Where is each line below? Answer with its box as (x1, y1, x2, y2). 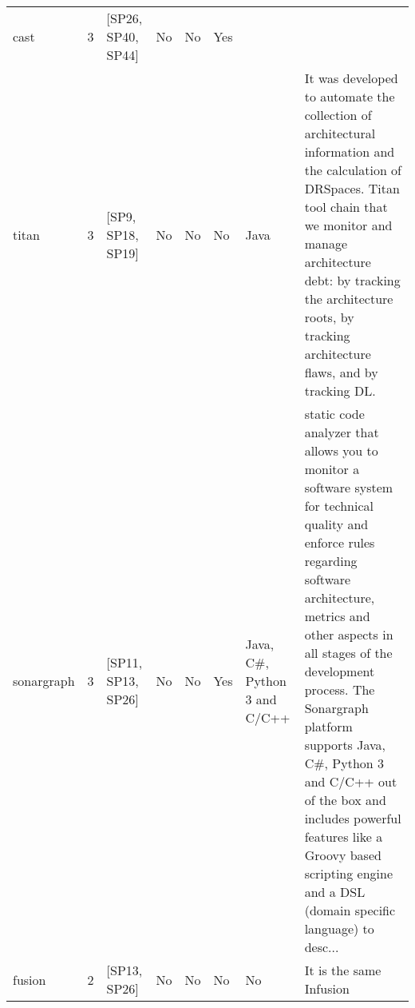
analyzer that (304, 423, 379, 441)
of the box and (304, 791, 386, 809)
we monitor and (304, 216, 393, 234)
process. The (304, 680, 375, 699)
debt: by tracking (304, 271, 401, 289)
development (304, 662, 375, 680)
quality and (304, 515, 369, 533)
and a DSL (304, 882, 366, 901)
